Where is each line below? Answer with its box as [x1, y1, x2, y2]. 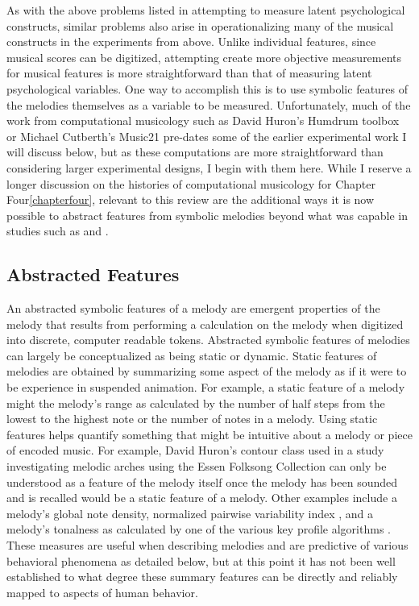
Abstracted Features [6, 262, 180, 287]
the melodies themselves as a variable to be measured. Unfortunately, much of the [6, 96, 411, 113]
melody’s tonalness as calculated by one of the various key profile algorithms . [6, 521, 391, 538]
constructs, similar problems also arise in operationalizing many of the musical [6, 17, 394, 34]
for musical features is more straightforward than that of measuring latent [6, 64, 372, 81]
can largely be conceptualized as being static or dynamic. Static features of [6, 347, 377, 363]
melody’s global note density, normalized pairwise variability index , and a [6, 504, 374, 521]
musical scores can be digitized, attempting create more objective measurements [6, 48, 402, 65]
